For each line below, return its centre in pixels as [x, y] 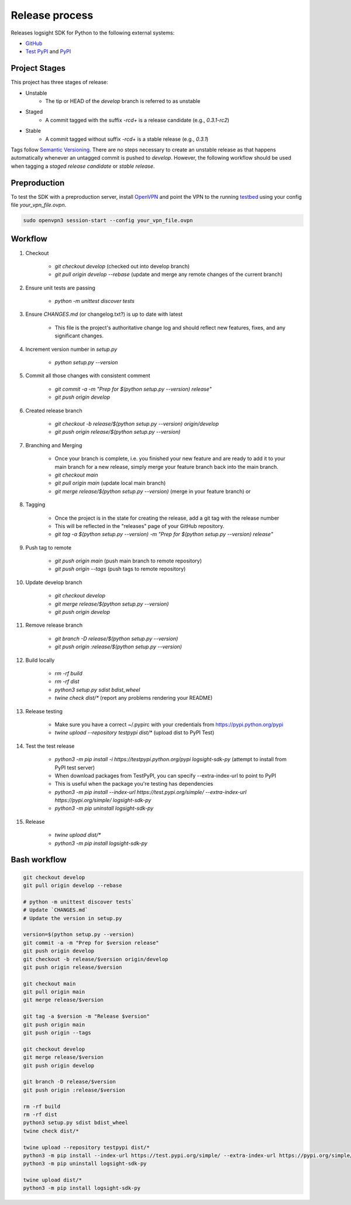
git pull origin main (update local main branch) [110, 483]
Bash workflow [39, 860]
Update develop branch [54, 582]
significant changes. [79, 336]
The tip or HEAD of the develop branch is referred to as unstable [123, 101]
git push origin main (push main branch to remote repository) [128, 561]
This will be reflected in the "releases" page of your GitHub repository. [140, 526]
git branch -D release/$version [70, 1082]
